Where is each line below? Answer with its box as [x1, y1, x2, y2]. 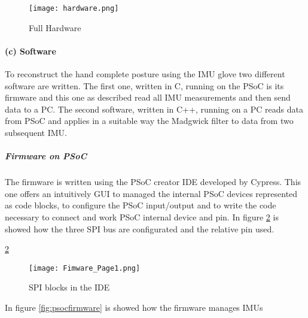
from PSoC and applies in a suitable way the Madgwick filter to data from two [5, 114, 294, 127]
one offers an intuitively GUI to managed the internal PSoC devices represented [5, 187, 298, 199]
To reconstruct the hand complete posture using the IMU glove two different [5, 68, 285, 80]
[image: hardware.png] [29, 4, 119, 13]
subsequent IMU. [5, 126, 67, 139]
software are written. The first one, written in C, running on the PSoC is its [5, 79, 284, 92]
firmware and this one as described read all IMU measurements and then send [5, 91, 291, 104]
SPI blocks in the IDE [29, 281, 110, 293]
